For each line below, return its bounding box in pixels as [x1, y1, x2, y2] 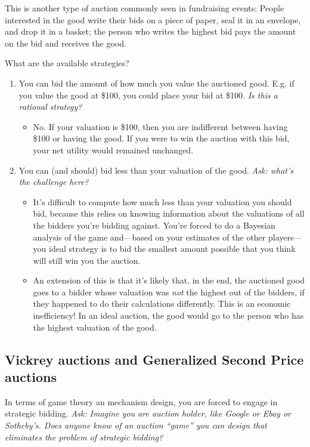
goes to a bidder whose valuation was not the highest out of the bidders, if [33, 285, 305, 298]
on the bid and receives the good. [5, 36, 126, 49]
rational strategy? [18, 100, 82, 113]
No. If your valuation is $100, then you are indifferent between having [33, 120, 288, 132]
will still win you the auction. [33, 254, 141, 266]
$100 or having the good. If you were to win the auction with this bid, [33, 132, 290, 144]
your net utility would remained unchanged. [33, 143, 194, 156]
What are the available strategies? [5, 57, 129, 69]
